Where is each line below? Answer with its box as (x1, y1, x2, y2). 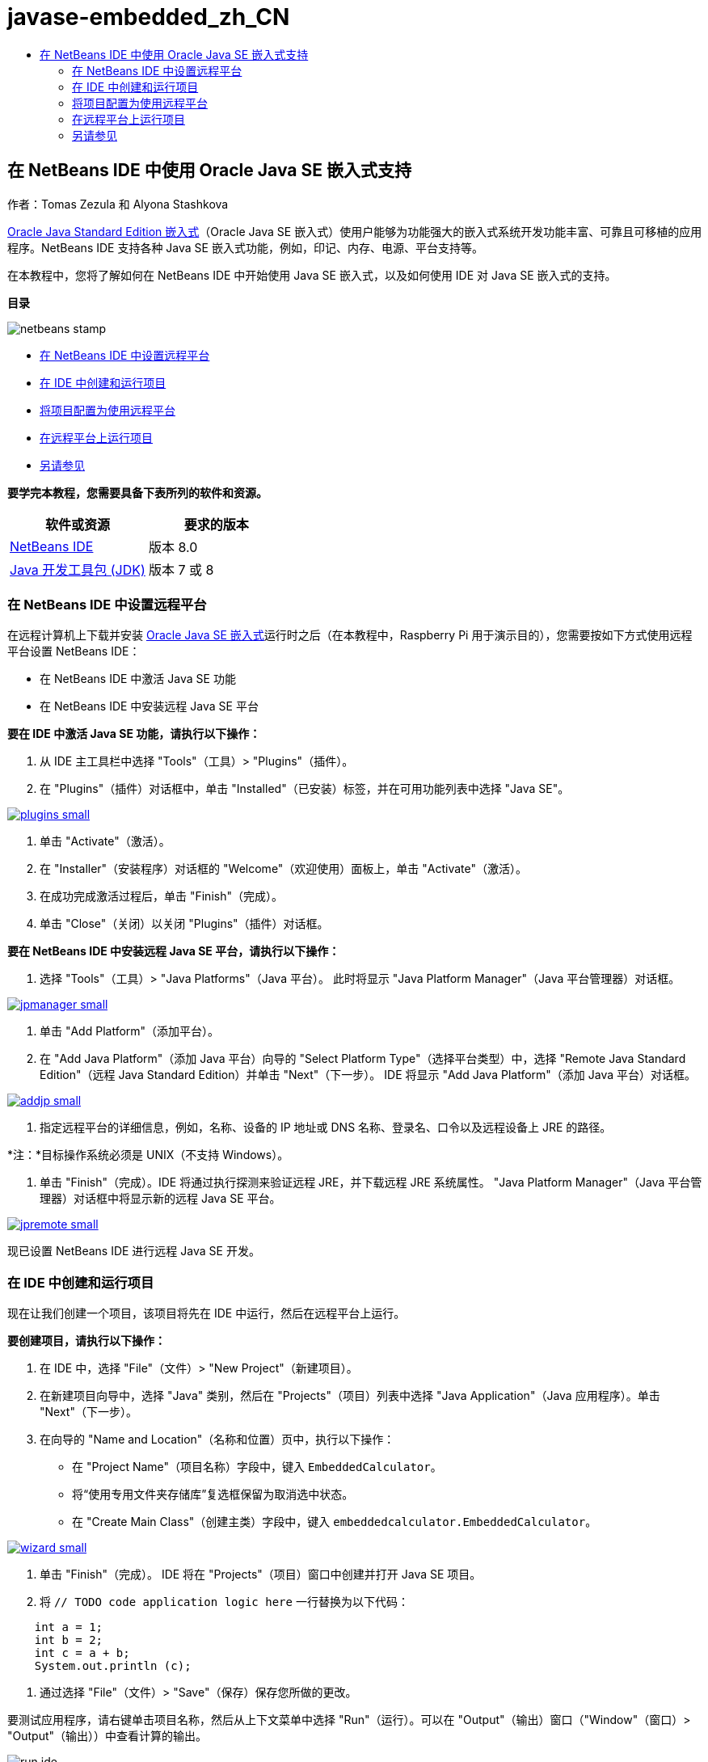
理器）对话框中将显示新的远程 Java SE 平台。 (40, 1191, 281, 1206)
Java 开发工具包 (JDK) (10, 561, 145, 578)
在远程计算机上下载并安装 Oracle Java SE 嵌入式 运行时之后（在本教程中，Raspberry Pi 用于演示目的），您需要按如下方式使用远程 (7, 628, 693, 643)
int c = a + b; (34, 1646, 130, 1660)
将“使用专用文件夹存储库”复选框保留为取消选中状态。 (72, 1487, 354, 1502)
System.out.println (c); (34, 1659, 192, 1673)
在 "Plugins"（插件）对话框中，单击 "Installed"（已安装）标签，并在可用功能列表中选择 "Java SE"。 (40, 782, 570, 796)
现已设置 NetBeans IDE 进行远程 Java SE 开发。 (7, 1244, 260, 1258)
